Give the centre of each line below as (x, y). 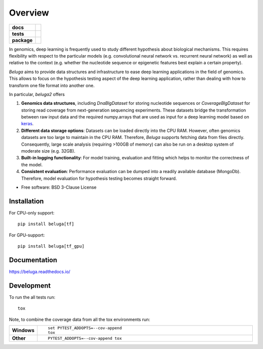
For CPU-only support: (32, 213)
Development (30, 285)
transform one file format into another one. (52, 85)
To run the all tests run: (32, 297)
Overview (29, 13)
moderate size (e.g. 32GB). (48, 151)
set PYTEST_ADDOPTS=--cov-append (85, 328)
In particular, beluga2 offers (37, 94)
